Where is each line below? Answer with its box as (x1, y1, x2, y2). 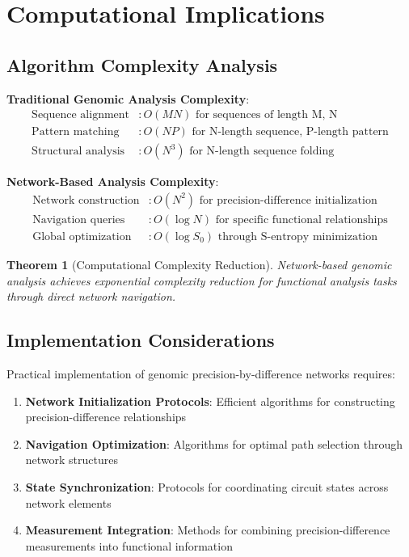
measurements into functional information (25, 537, 233, 554)
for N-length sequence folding (189, 146, 335, 158)
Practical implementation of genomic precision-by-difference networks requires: (6, 365, 395, 382)
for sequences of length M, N (196, 109, 338, 121)
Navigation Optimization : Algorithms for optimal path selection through (25, 435, 403, 452)
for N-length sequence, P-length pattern (192, 126, 389, 138)
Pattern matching (32, 126, 120, 138)
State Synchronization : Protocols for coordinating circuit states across (25, 478, 389, 495)
